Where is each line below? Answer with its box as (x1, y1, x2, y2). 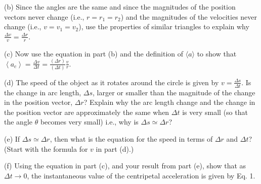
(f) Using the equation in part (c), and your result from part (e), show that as (4, 160, 246, 171)
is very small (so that (182, 106, 248, 117)
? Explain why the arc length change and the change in (83, 97, 255, 107)
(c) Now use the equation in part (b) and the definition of (4, 48, 184, 58)
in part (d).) (96, 143, 134, 154)
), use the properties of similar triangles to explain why (78, 21, 249, 32)
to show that (197, 48, 237, 58)
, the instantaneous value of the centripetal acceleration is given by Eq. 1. (27, 170, 255, 180)
